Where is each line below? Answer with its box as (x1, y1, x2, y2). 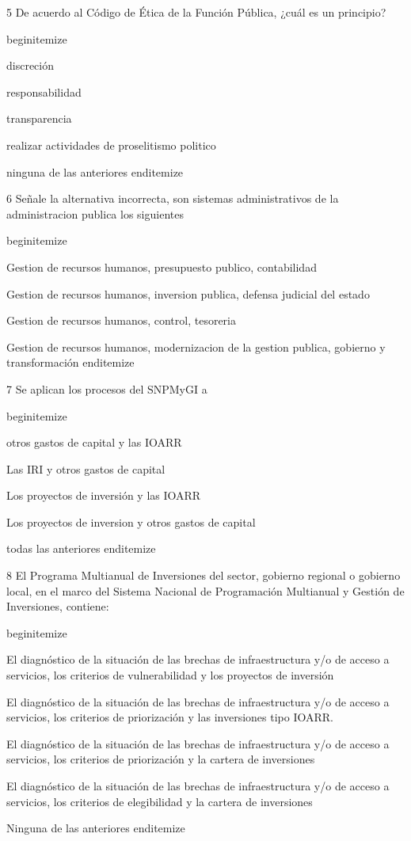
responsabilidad (6, 83, 82, 100)
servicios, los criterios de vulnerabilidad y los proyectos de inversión (6, 667, 334, 683)
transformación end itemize (6, 354, 135, 371)
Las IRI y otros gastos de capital (6, 460, 166, 477)
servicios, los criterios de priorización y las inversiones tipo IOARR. (6, 709, 333, 725)
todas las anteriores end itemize (6, 540, 156, 557)
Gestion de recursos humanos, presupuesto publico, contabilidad (6, 258, 317, 275)
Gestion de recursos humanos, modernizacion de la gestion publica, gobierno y (6, 338, 386, 355)
